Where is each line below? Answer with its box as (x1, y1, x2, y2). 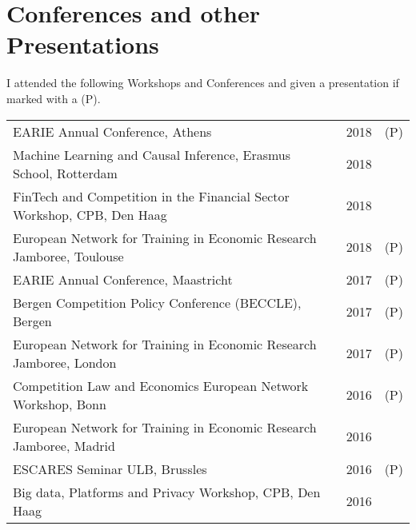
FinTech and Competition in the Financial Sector (13, 186, 290, 205)
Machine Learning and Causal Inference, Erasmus (13, 145, 291, 164)
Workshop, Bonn (13, 394, 106, 413)
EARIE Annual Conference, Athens (13, 122, 212, 141)
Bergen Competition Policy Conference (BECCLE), (13, 293, 302, 312)
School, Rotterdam (13, 163, 118, 182)
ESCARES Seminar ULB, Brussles (13, 459, 207, 478)
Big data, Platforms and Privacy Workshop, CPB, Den (13, 482, 321, 501)
